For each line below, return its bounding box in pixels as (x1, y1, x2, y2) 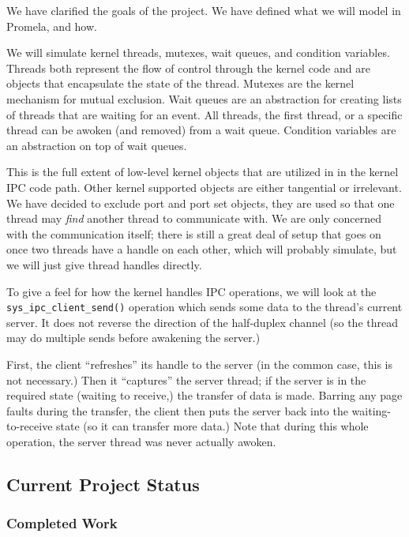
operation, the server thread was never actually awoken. (6, 433, 276, 449)
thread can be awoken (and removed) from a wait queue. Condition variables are (6, 122, 396, 138)
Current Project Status (6, 471, 200, 496)
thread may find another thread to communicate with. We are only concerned (6, 210, 381, 227)
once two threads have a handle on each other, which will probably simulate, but (6, 241, 397, 257)
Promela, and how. (6, 17, 97, 34)
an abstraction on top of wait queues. (6, 137, 187, 153)
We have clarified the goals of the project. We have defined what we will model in (6, 2, 401, 18)
